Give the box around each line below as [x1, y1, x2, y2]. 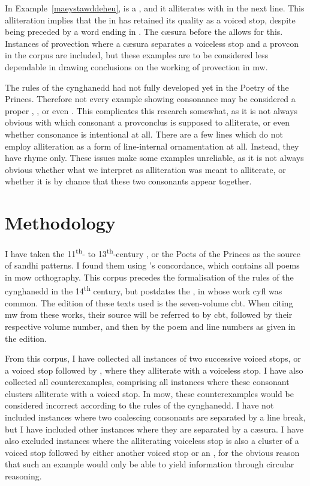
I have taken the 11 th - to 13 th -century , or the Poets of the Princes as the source [5, 246, 300, 260]
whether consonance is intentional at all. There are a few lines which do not [5, 127, 283, 140]
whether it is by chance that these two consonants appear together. [5, 175, 252, 187]
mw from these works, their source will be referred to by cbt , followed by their [5, 308, 293, 321]
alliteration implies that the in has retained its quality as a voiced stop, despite [5, 13, 296, 26]
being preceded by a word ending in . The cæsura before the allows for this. [5, 25, 283, 38]
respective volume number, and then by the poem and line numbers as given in [5, 320, 296, 332]
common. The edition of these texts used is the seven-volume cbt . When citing [5, 296, 293, 309]
